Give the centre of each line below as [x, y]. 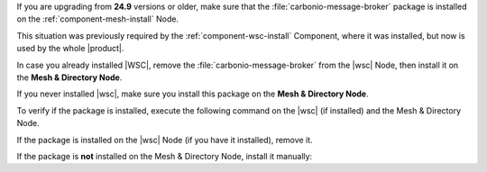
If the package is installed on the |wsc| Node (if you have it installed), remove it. [165, 140]
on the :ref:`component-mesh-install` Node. [98, 19]
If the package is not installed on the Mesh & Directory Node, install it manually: [165, 156]
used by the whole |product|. [70, 49]
